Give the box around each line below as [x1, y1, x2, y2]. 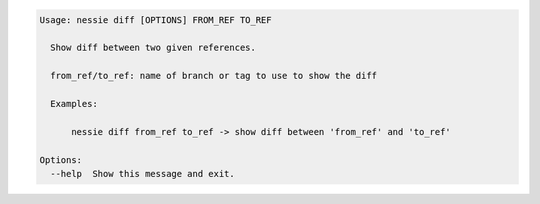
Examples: [50, 98, 99, 109]
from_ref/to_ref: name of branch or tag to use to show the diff [50, 70, 378, 82]
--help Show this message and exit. [50, 168, 235, 179]
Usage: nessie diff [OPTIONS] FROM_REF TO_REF [39, 14, 272, 25]
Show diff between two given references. [50, 42, 257, 54]
